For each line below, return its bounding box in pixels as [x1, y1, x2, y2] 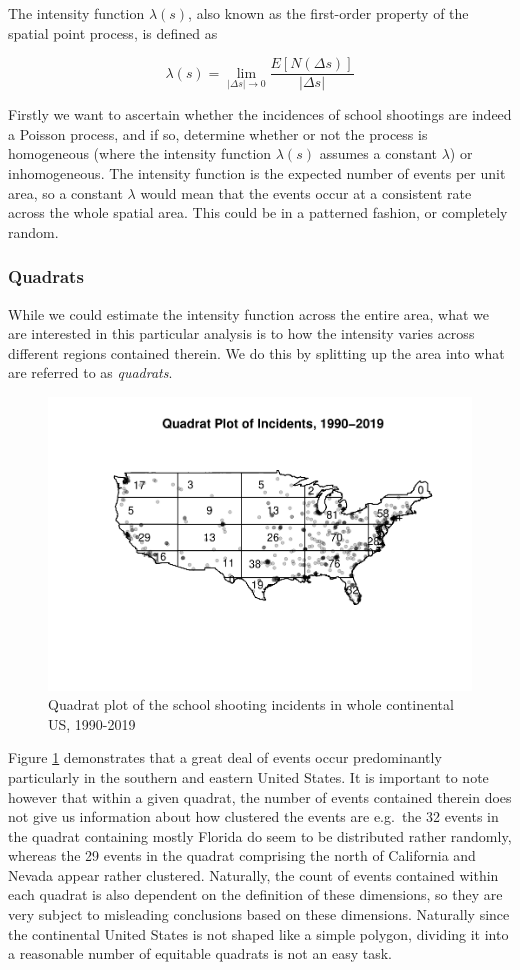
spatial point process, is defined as [8, 22, 218, 43]
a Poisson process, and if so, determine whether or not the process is [8, 123, 428, 144]
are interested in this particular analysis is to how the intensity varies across [8, 323, 475, 344]
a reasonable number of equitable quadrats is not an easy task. [8, 943, 392, 964]
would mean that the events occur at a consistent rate [140, 182, 472, 203]
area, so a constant [8, 182, 123, 203]
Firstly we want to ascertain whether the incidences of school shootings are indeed [8, 104, 512, 125]
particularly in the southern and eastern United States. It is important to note [8, 766, 489, 787]
